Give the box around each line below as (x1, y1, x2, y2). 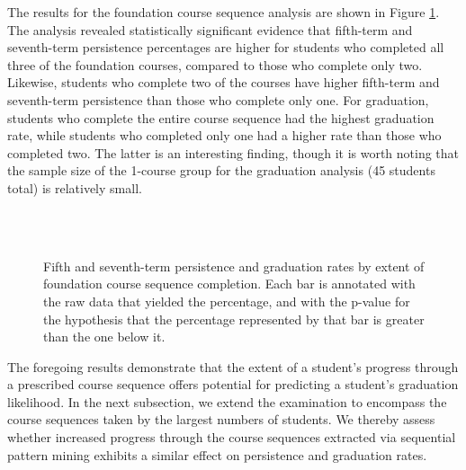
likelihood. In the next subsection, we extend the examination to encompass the (7, 392, 447, 411)
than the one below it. (43, 327, 166, 346)
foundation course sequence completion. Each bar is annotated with (43, 274, 416, 293)
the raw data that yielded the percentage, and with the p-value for (43, 291, 410, 310)
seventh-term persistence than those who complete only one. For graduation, (7, 90, 429, 109)
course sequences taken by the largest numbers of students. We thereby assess (7, 410, 435, 429)
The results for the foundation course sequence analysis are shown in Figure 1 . (7, 3, 440, 21)
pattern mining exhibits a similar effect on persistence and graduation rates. (7, 445, 427, 464)
